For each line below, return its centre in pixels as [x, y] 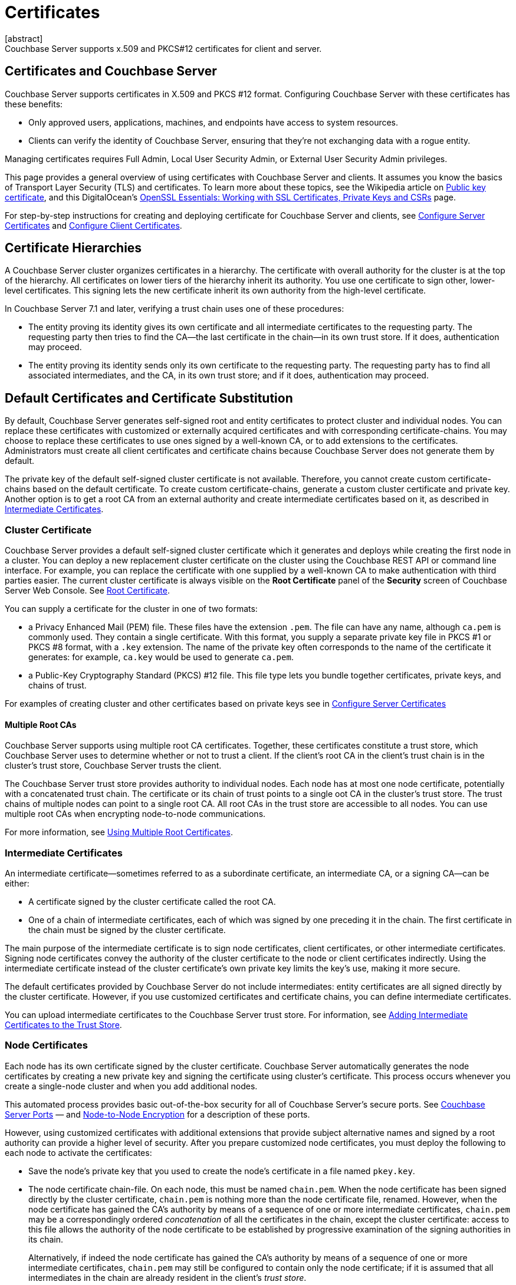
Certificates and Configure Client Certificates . [93, 225]
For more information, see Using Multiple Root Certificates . [119, 832]
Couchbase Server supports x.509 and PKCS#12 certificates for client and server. [163, 48]
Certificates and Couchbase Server [111, 71]
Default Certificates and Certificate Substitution [149, 398]
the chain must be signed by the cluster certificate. [127, 930]
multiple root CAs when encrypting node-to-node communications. [135, 814]
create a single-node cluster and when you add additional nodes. [131, 1086]
